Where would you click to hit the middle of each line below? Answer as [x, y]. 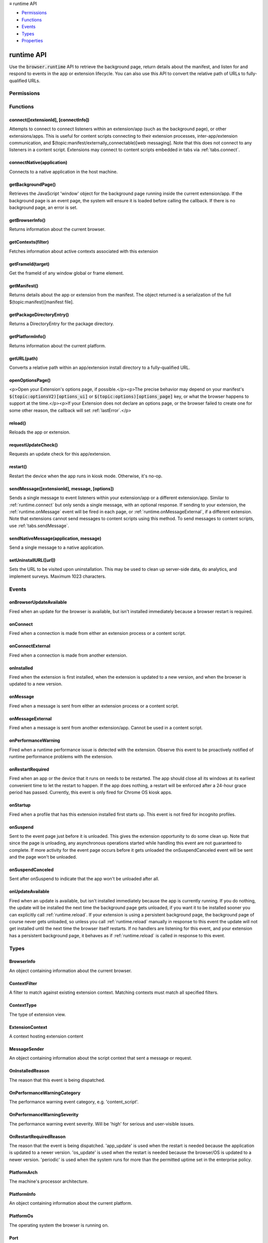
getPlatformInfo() [28, 337]
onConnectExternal [30, 646]
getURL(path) [24, 358]
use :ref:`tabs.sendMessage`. [39, 526]
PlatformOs [21, 1216]
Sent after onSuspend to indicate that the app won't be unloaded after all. [84, 879]
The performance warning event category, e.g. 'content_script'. [74, 1102]
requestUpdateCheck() [33, 444]
